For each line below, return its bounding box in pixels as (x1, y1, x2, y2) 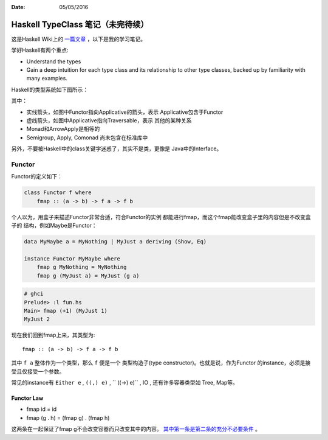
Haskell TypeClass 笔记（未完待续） (11, 19, 149, 30)
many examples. (26, 75, 68, 82)
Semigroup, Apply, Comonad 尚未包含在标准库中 (26, 134, 148, 141)
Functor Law (11, 394, 44, 402)
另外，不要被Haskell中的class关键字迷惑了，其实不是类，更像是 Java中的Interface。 (11, 145, 222, 152)
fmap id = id (26, 405, 57, 413)
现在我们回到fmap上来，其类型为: (11, 332, 95, 339)
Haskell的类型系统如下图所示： (11, 86, 88, 93)
